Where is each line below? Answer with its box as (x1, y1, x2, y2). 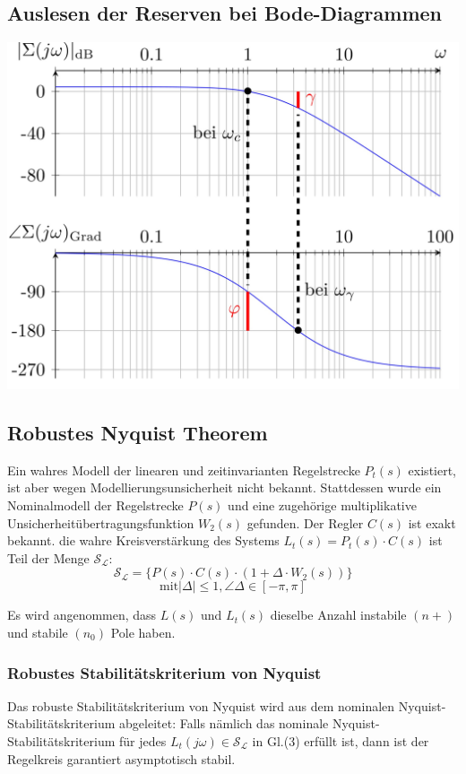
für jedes (119, 732, 167, 751)
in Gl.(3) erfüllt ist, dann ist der (252, 732, 429, 751)
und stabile (7, 623, 68, 642)
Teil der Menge (7, 548, 90, 567)
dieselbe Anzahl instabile (270, 605, 407, 624)
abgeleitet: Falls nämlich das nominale (119, 714, 329, 733)
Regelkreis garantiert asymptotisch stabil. (7, 749, 236, 768)
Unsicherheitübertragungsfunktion (7, 513, 194, 532)
